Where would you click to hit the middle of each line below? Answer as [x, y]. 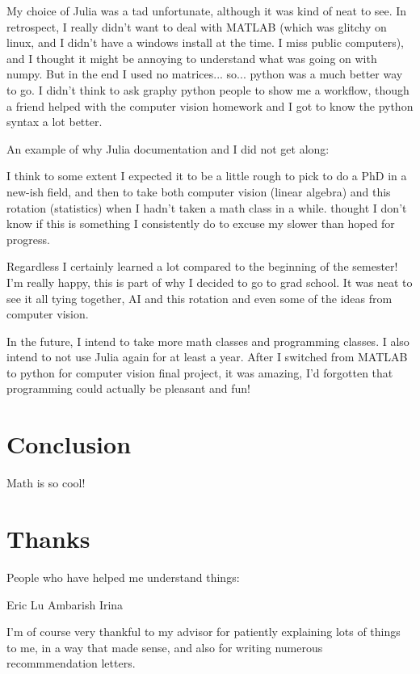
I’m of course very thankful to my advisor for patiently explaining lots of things [204, 632]
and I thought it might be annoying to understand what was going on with [192, 58]
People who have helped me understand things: [123, 577]
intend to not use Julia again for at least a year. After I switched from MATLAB [207, 357]
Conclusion [69, 444]
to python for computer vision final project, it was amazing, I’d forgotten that [200, 372]
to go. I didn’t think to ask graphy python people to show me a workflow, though [208, 89]
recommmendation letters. [71, 663]
